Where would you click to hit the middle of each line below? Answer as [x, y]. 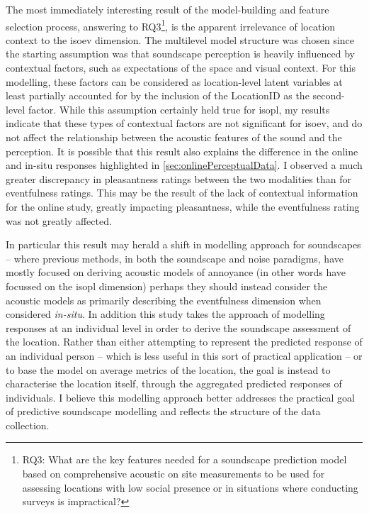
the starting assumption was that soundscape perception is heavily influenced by [180, 54]
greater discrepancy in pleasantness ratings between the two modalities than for [178, 178]
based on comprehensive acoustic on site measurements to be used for [174, 474]
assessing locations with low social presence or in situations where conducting [190, 487]
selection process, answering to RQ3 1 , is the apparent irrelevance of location [171, 25]
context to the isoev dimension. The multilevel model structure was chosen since [180, 39]
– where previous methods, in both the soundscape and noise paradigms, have [175, 258]
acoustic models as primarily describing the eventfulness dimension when [164, 300]
